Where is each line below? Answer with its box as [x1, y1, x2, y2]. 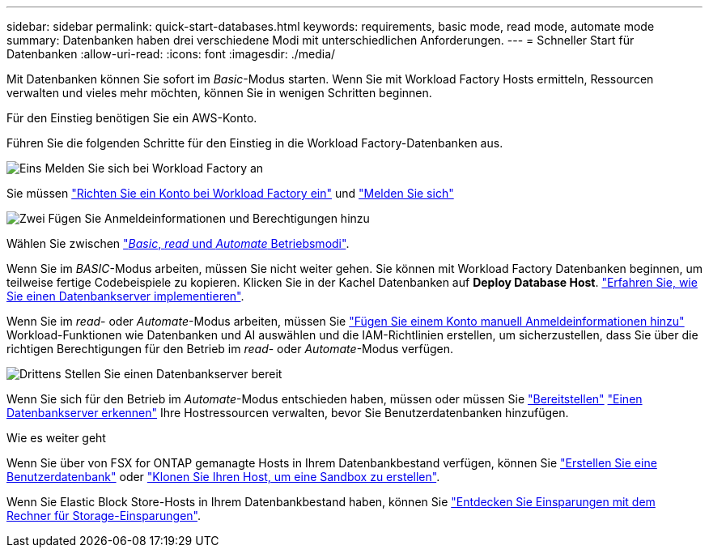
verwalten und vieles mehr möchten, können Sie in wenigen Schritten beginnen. [6, 86, 432, 100]
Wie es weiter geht [6, 431, 106, 445]
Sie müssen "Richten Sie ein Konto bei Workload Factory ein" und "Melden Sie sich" [6, 186, 454, 200]
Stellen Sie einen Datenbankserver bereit [64, 367, 282, 381]
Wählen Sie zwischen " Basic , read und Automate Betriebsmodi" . [6, 237, 350, 250]
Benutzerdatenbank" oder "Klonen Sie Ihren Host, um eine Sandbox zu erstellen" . [6, 470, 440, 484]
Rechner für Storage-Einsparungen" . [6, 509, 201, 522]
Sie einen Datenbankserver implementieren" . [6, 289, 244, 303]
